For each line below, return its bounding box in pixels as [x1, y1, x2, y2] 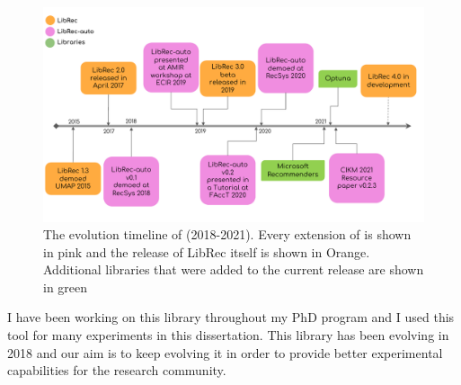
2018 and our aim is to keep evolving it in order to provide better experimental [7, 343, 443, 362]
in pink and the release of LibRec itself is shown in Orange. [43, 242, 370, 261]
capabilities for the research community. [7, 361, 226, 380]
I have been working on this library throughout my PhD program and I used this [7, 308, 455, 327]
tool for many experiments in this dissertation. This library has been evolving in [7, 326, 449, 345]
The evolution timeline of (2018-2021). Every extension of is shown [43, 225, 412, 244]
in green [43, 277, 88, 296]
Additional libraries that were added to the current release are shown [43, 260, 424, 279]
